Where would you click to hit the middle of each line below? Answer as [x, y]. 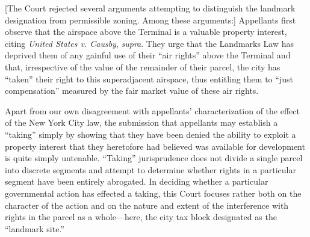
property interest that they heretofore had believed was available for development [155, 146]
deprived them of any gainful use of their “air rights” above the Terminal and [148, 55]
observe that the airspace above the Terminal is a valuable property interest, [146, 32]
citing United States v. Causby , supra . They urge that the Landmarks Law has [150, 43]
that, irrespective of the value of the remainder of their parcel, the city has [143, 66]
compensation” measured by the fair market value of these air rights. [132, 91]
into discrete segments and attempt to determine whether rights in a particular [150, 169]
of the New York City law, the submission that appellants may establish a [141, 122]
